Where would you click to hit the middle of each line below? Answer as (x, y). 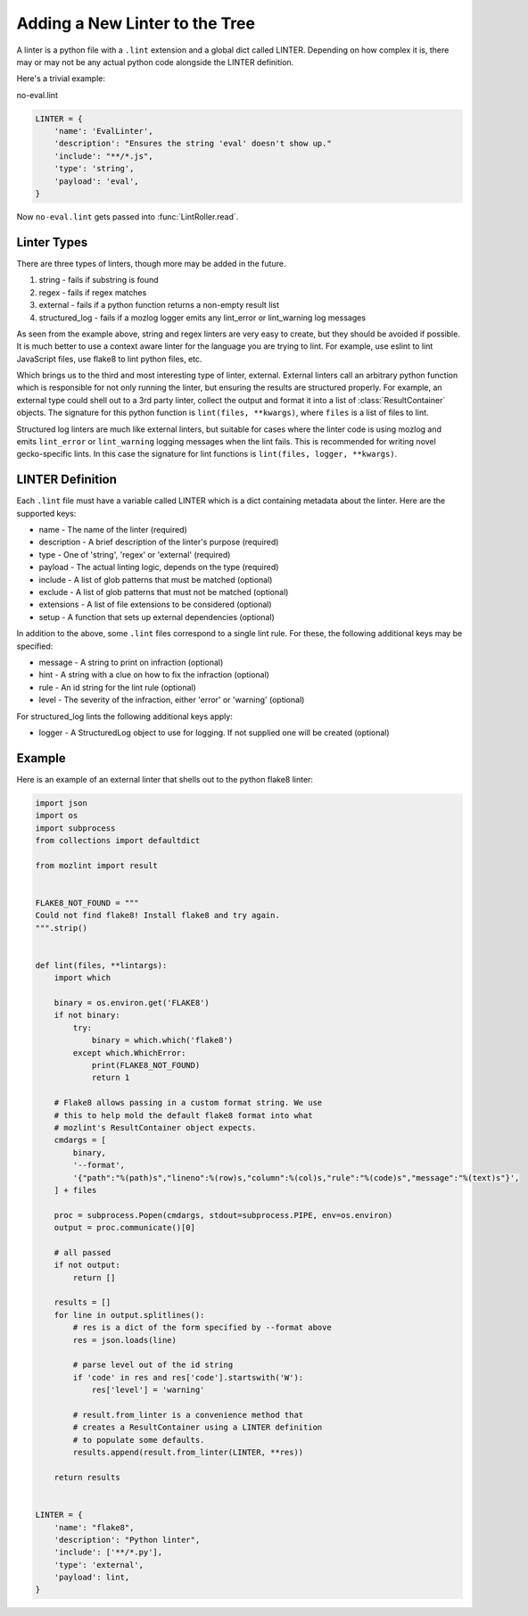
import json (62, 803)
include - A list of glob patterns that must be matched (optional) (156, 579)
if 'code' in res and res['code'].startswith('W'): (188, 1377)
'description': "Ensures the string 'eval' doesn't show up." (193, 144)
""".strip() (62, 928)
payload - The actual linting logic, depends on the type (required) (159, 568)
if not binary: (87, 1015)
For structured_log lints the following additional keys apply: (125, 716)
